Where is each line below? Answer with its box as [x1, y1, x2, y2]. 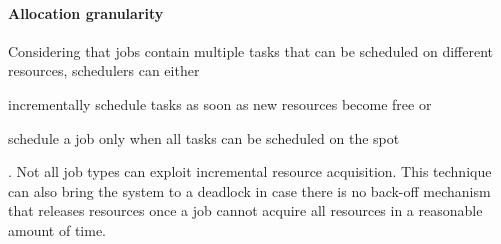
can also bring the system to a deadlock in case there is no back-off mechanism [8, 180, 491, 201]
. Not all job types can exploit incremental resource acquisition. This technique [8, 161, 492, 182]
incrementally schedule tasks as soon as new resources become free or [8, 93, 432, 114]
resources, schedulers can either [8, 60, 200, 81]
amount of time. [8, 219, 106, 240]
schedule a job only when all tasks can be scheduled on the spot [8, 127, 400, 148]
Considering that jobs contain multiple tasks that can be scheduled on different [8, 40, 494, 61]
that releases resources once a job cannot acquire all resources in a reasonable [8, 200, 483, 221]
